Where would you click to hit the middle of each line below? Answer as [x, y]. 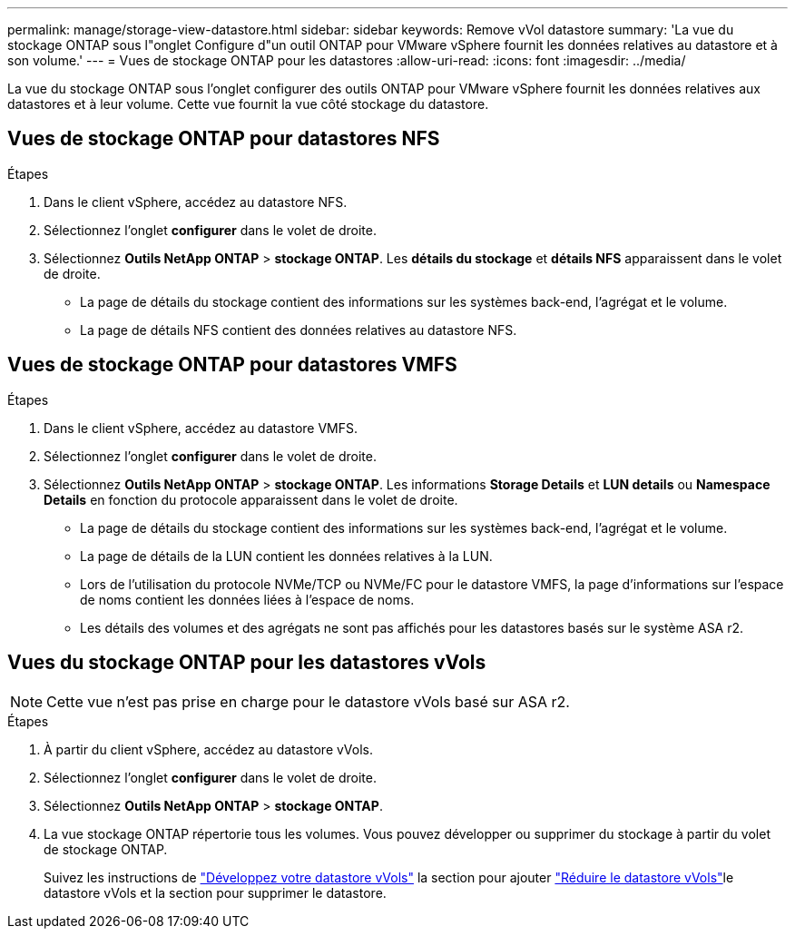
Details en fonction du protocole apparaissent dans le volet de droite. [251, 499]
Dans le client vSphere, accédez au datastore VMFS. [201, 428]
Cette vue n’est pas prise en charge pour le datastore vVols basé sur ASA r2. [308, 701]
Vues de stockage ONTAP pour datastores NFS [224, 139]
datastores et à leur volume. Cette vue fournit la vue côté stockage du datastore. [248, 104]
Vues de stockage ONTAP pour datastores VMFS [232, 365]
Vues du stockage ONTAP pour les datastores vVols [247, 663]
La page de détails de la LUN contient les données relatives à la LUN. [286, 556]
